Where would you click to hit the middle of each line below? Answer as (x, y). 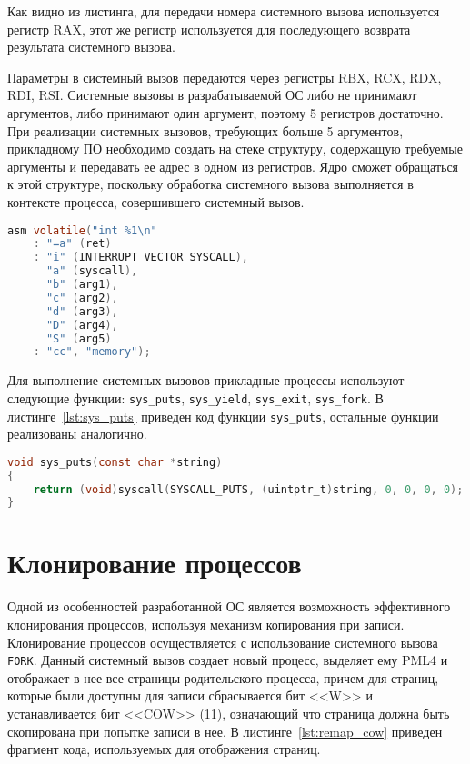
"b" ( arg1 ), (82, 285)
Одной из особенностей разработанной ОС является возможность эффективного (229, 606)
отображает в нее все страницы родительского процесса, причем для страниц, (223, 677)
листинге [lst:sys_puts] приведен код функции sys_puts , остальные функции (223, 416)
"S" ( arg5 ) (79, 338)
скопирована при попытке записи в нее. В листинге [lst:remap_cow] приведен (225, 731)
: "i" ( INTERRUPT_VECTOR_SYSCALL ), (140, 258)
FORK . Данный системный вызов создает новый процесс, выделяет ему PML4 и (228, 660)
